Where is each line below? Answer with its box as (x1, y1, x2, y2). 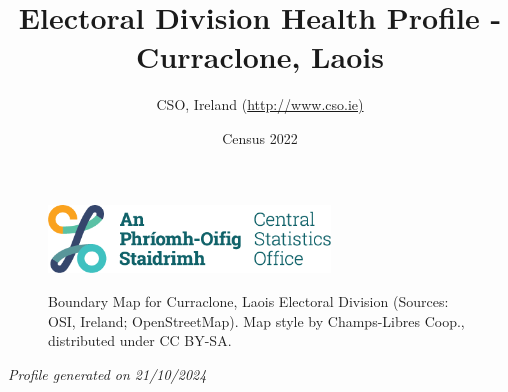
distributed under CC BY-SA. (48, 330, 232, 351)
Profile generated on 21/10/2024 (8, 363, 207, 384)
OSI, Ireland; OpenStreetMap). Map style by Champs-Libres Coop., (48, 310, 465, 331)
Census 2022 (222, 127, 298, 148)
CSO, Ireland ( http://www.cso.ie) (156, 94, 364, 115)
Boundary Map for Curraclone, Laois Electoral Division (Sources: (48, 291, 449, 312)
